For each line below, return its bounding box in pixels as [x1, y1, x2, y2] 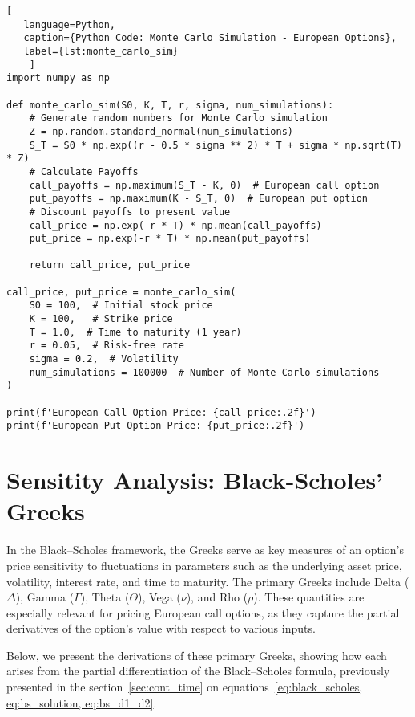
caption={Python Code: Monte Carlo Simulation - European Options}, [23, 32, 397, 44]
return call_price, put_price [29, 259, 191, 271]
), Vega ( [138, 589, 181, 605]
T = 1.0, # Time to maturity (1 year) [29, 326, 242, 338]
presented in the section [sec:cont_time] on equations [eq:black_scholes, [6, 678, 363, 695]
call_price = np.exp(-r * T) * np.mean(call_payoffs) [29, 219, 322, 231]
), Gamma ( [15, 589, 75, 605]
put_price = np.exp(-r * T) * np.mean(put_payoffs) [29, 233, 311, 245]
